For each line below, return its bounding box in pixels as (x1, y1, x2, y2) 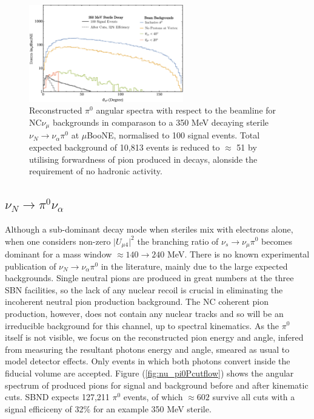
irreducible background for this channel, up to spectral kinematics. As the (5, 319, 279, 332)
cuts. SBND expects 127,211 (5, 390, 110, 403)
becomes (261, 234, 293, 247)
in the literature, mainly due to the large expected (101, 259, 288, 272)
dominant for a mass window (5, 248, 112, 260)
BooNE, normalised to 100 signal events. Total (87, 129, 260, 141)
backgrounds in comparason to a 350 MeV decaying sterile (52, 115, 269, 128)
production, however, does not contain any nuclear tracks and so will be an (5, 307, 284, 319)
